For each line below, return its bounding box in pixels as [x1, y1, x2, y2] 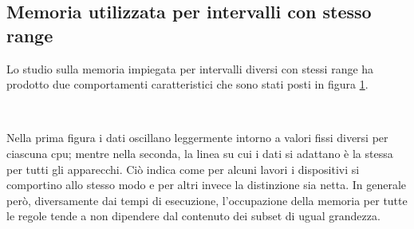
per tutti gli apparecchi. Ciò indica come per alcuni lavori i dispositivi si [6, 160, 360, 177]
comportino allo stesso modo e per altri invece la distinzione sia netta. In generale [6, 176, 407, 193]
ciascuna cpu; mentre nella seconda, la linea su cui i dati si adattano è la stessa [6, 144, 393, 161]
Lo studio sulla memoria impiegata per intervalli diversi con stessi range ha [6, 60, 374, 77]
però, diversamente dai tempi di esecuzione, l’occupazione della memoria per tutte [6, 191, 408, 208]
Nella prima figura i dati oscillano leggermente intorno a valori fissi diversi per [6, 129, 388, 146]
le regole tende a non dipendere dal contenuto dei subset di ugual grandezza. [6, 207, 380, 224]
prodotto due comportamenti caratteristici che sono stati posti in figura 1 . [6, 76, 369, 93]
